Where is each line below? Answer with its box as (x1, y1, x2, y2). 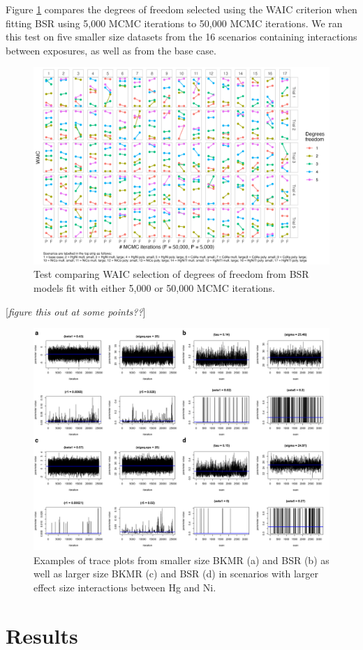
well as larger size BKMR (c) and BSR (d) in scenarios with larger (34, 566, 319, 581)
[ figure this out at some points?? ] (6, 304, 146, 318)
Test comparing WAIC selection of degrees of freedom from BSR (34, 267, 309, 281)
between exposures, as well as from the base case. (6, 43, 216, 57)
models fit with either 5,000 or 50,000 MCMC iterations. (34, 280, 275, 295)
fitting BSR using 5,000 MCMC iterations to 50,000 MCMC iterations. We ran (6, 15, 343, 30)
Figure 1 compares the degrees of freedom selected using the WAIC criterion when (6, 2, 357, 16)
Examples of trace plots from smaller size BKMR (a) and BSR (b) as (34, 552, 329, 567)
